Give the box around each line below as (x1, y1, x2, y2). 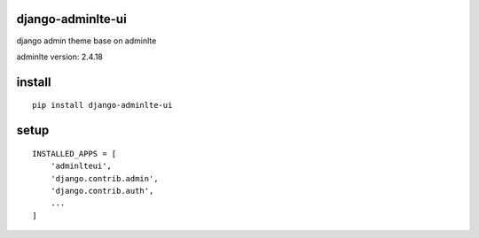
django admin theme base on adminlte (16, 35, 157, 46)
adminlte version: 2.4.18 (16, 51, 104, 62)
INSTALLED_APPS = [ (32, 149, 117, 158)
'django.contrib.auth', (50, 186, 154, 196)
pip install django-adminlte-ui (32, 100, 173, 111)
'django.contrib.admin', (50, 173, 159, 183)
